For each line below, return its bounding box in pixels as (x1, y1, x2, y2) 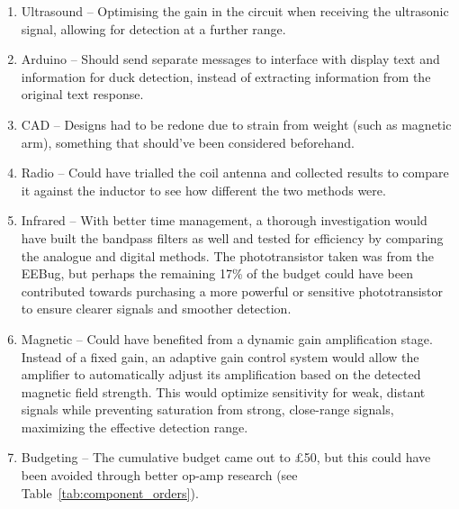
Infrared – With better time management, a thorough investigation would (21, 211, 427, 230)
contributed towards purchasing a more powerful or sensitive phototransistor (21, 281, 444, 300)
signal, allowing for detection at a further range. (21, 19, 286, 38)
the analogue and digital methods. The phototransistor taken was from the (21, 246, 434, 265)
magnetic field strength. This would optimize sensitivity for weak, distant (21, 382, 426, 401)
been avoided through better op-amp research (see (21, 466, 298, 485)
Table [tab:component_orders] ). (21, 483, 199, 502)
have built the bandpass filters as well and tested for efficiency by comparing (21, 228, 444, 247)
